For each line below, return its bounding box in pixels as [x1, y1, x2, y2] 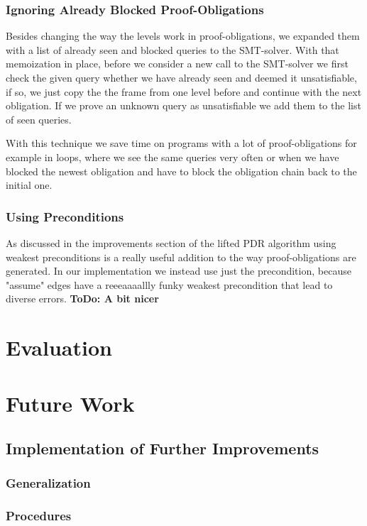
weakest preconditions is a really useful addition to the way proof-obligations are [6, 249, 356, 264]
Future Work [6, 388, 135, 417]
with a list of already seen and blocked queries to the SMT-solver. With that [6, 42, 339, 57]
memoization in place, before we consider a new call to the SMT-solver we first [6, 56, 349, 71]
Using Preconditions [6, 207, 124, 225]
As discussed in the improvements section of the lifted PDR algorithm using [6, 235, 336, 250]
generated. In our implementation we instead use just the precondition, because [6, 263, 351, 278]
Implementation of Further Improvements [6, 437, 319, 459]
